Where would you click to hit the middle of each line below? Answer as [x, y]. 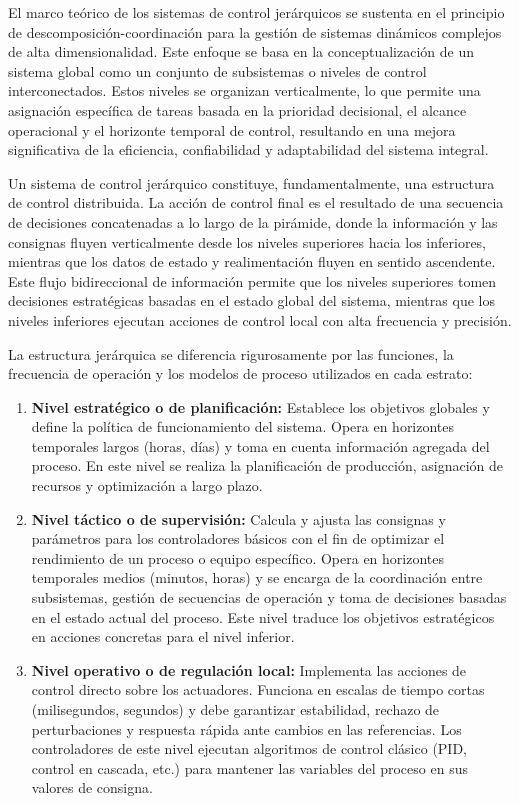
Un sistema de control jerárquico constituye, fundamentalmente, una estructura [251, 182]
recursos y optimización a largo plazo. [147, 485]
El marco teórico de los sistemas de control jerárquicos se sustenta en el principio [256, 12]
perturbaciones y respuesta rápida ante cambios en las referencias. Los [246, 728]
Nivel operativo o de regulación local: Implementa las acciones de [249, 669]
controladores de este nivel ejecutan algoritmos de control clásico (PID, [249, 748]
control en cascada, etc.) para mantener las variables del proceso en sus [249, 767]
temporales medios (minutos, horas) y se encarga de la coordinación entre [257, 577]
